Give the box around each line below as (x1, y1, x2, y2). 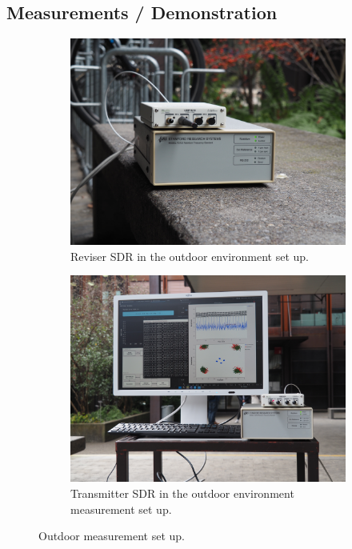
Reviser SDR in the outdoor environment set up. (70, 247, 309, 264)
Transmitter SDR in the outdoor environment (70, 484, 294, 501)
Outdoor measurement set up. (38, 527, 186, 544)
